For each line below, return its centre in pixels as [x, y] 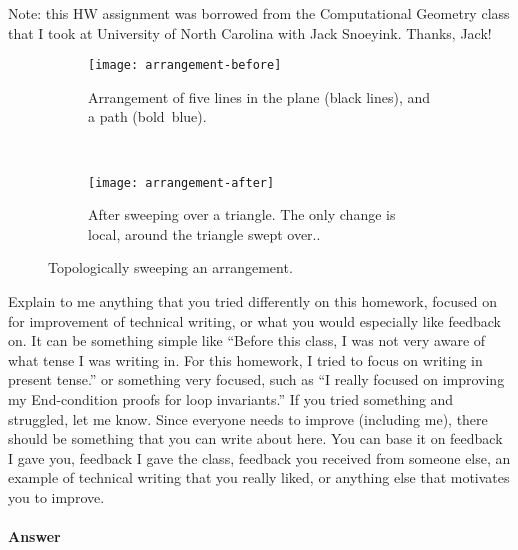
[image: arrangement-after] [181, 182]
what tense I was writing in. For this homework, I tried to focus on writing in [245, 359]
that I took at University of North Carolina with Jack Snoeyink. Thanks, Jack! [250, 32]
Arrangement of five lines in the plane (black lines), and [259, 96]
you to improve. [56, 497]
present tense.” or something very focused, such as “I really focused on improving [256, 379]
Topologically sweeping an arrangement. [170, 267]
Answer [34, 536]
